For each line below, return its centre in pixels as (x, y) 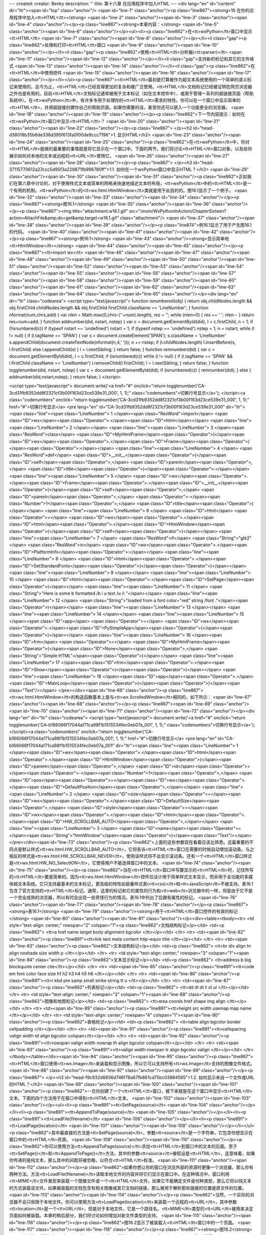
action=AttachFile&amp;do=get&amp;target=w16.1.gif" (64, 218)
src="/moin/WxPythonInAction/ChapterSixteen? (178, 211)
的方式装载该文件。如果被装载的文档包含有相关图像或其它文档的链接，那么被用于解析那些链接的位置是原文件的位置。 (128, 1188)
